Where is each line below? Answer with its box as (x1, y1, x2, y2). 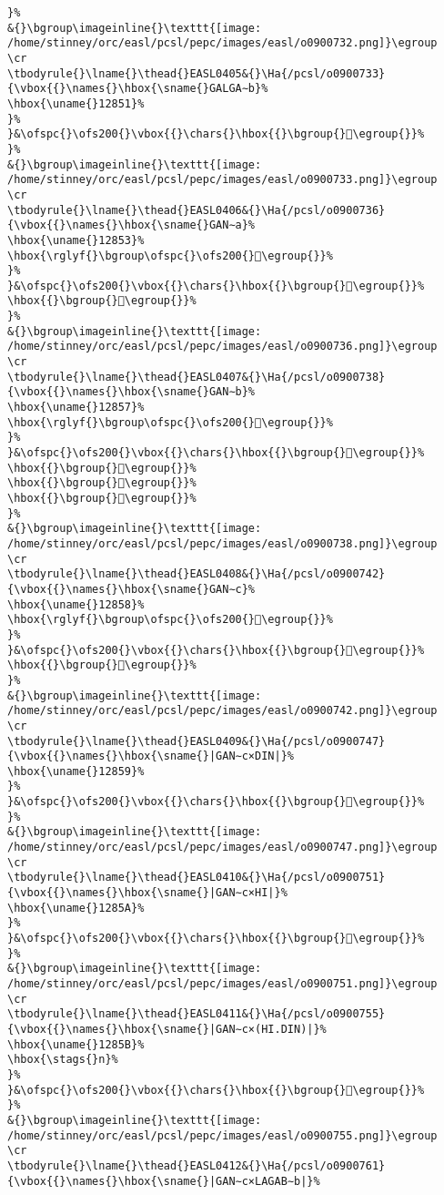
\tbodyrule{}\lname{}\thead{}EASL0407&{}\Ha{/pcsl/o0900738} (7, 370, 386, 383)
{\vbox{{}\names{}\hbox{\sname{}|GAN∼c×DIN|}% (7, 750, 294, 763)
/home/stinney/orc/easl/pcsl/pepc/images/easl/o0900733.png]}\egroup (7, 173, 438, 187)
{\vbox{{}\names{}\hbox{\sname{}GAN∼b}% (7, 385, 256, 399)
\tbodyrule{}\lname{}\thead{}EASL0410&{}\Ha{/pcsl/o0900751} (7, 871, 386, 884)
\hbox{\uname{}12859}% (7, 764, 145, 778)
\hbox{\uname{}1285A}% (7, 901, 145, 914)
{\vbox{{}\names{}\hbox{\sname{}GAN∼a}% (7, 219, 256, 232)
